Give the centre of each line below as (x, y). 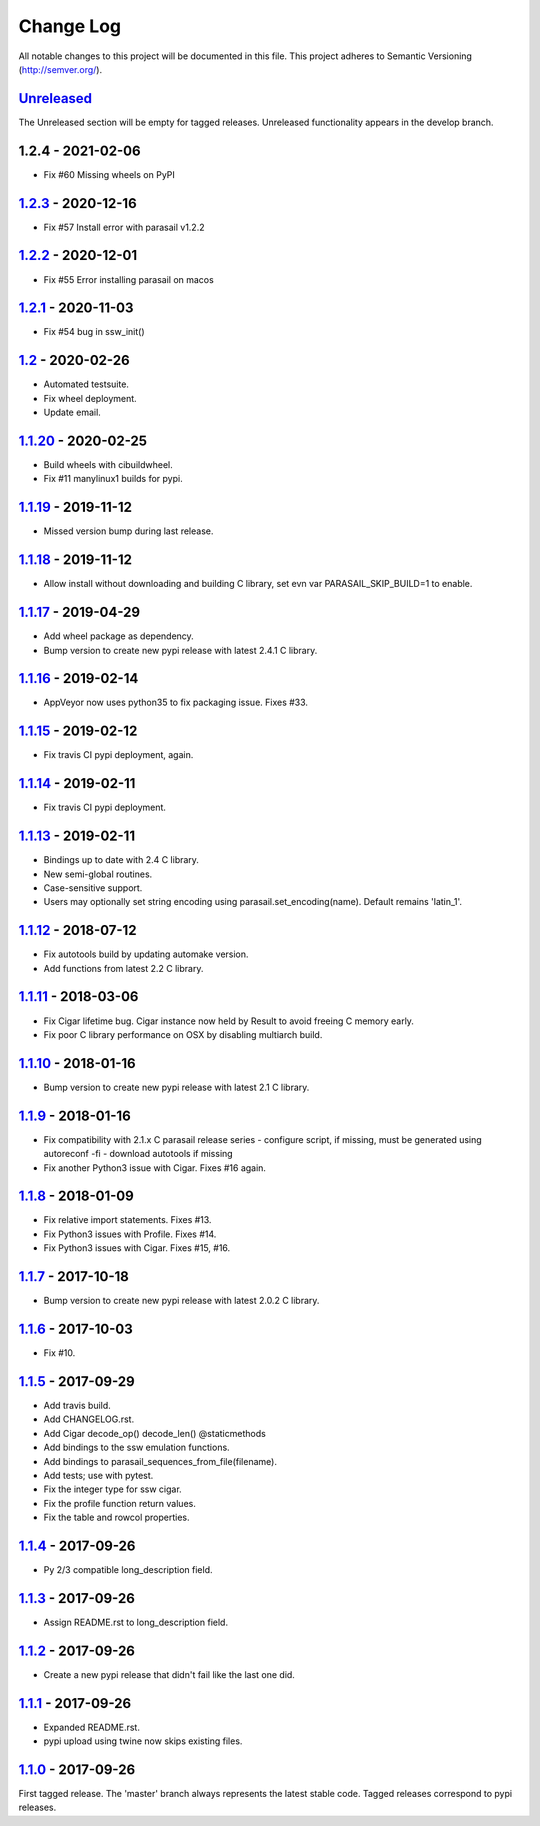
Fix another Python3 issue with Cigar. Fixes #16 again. (155, 1167)
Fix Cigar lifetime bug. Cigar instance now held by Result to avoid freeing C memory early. (229, 1021)
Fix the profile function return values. (120, 1503)
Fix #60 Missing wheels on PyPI (109, 174)
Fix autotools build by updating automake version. (146, 954)
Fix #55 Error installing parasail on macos (128, 279)
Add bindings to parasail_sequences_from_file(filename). (160, 1461)
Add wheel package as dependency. (118, 636)
